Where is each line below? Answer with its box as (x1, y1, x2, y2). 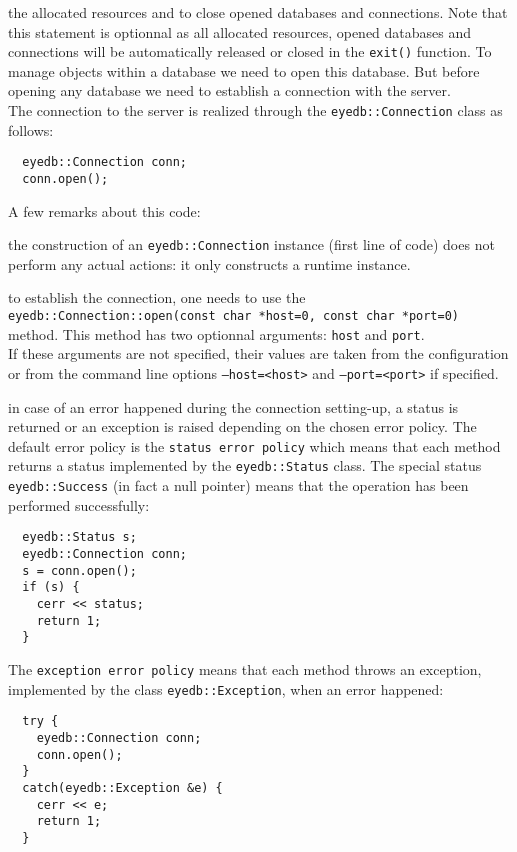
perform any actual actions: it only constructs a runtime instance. (8, 253, 411, 274)
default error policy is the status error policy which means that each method (8, 435, 501, 456)
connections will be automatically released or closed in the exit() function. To (8, 41, 492, 62)
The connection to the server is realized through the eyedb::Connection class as (8, 100, 503, 121)
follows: (8, 119, 54, 140)
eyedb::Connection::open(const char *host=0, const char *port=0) (8, 309, 460, 324)
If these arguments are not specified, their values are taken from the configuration (8, 343, 509, 364)
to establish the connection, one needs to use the (8, 287, 306, 308)
